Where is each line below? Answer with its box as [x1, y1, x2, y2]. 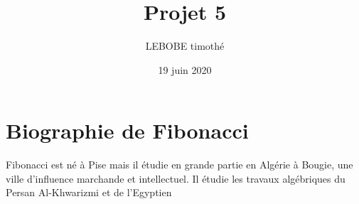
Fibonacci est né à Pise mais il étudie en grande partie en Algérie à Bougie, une [6, 157, 353, 172]
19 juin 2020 [158, 62, 212, 77]
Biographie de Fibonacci [6, 116, 249, 145]
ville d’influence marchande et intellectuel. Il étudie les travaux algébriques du [6, 171, 345, 186]
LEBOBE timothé [145, 38, 225, 53]
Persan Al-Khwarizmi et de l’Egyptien [6, 185, 172, 200]
